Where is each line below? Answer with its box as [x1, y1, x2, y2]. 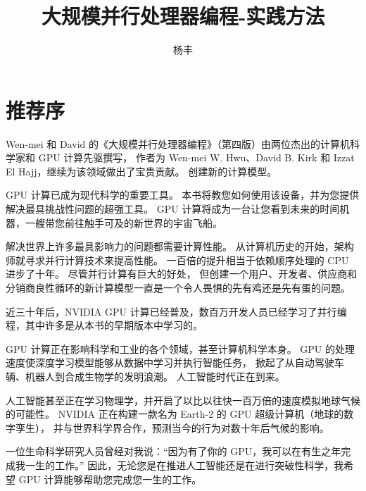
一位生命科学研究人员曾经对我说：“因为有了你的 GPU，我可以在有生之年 [6, 444, 341, 459]
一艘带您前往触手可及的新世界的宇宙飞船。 [25, 215, 222, 230]
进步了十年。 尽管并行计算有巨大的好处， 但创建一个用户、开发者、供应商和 [6, 266, 358, 281]
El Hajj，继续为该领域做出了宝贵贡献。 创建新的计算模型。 [6, 163, 277, 178]
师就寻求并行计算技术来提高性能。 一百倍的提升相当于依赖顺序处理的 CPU [6, 252, 349, 267]
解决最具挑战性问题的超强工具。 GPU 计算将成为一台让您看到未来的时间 [6, 201, 340, 216]
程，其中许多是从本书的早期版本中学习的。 [6, 318, 203, 332]
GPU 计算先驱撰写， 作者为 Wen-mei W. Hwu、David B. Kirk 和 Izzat [38, 150, 355, 165]
